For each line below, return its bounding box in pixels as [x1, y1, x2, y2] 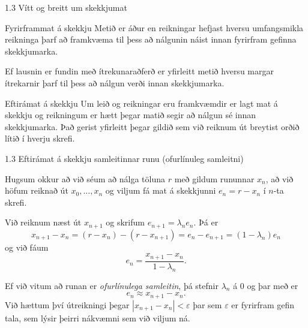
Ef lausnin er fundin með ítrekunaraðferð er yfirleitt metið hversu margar [5, 65, 274, 77]
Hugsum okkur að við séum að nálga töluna [5, 172, 165, 185]
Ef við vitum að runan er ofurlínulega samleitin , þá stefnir [5, 279, 219, 291]
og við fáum [5, 240, 49, 253]
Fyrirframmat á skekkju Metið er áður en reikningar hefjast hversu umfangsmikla [5, 21, 304, 34]
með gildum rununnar [174, 172, 255, 185]
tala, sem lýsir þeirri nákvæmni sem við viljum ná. [5, 311, 190, 324]
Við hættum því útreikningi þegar [5, 298, 130, 311]
